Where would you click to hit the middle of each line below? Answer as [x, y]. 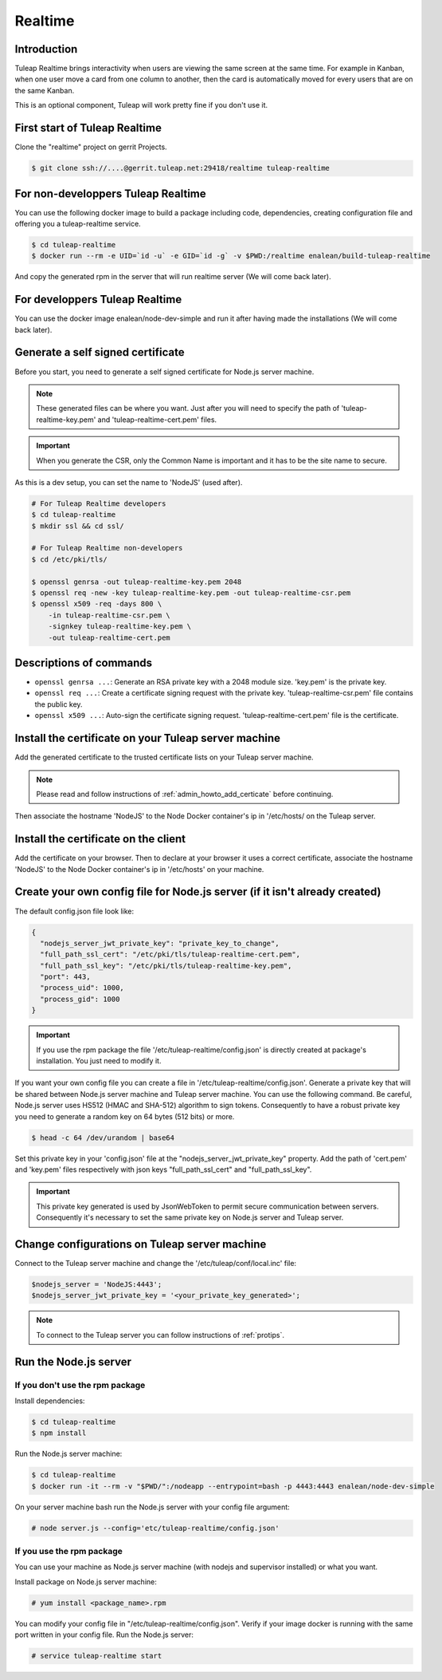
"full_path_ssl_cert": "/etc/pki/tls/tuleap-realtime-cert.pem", [170, 954]
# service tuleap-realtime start [97, 1656]
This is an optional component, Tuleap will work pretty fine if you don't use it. [141, 105]
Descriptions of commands [84, 663]
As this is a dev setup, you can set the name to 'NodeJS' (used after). [129, 482]
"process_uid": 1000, [82, 988]
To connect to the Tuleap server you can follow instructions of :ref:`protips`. [160, 1335]
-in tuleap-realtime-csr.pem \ [109, 615]
